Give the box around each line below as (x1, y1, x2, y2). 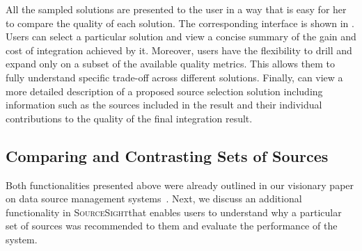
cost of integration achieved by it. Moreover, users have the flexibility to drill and (6, 42, 352, 57)
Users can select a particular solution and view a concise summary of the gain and (6, 29, 356, 44)
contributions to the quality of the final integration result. (6, 111, 253, 125)
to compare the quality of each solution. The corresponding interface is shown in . (6, 15, 354, 30)
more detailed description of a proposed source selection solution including (6, 83, 323, 98)
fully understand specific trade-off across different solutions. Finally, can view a (6, 70, 343, 84)
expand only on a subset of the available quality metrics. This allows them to (6, 56, 335, 71)
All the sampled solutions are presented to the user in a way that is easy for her (6, 2, 347, 16)
